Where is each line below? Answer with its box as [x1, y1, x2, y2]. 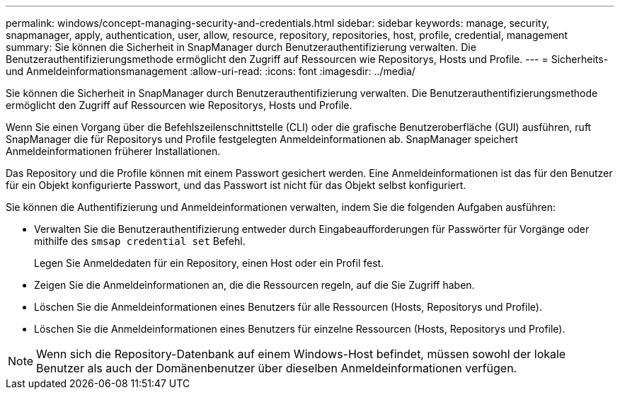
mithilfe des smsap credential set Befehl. [34, 235, 246, 247]
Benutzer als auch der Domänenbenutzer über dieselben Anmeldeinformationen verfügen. [36, 361, 517, 375]
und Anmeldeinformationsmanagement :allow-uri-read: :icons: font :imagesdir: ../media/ [6, 65, 415, 77]
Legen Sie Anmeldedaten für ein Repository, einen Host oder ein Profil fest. [34, 257, 384, 269]
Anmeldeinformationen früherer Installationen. [6, 145, 221, 157]
